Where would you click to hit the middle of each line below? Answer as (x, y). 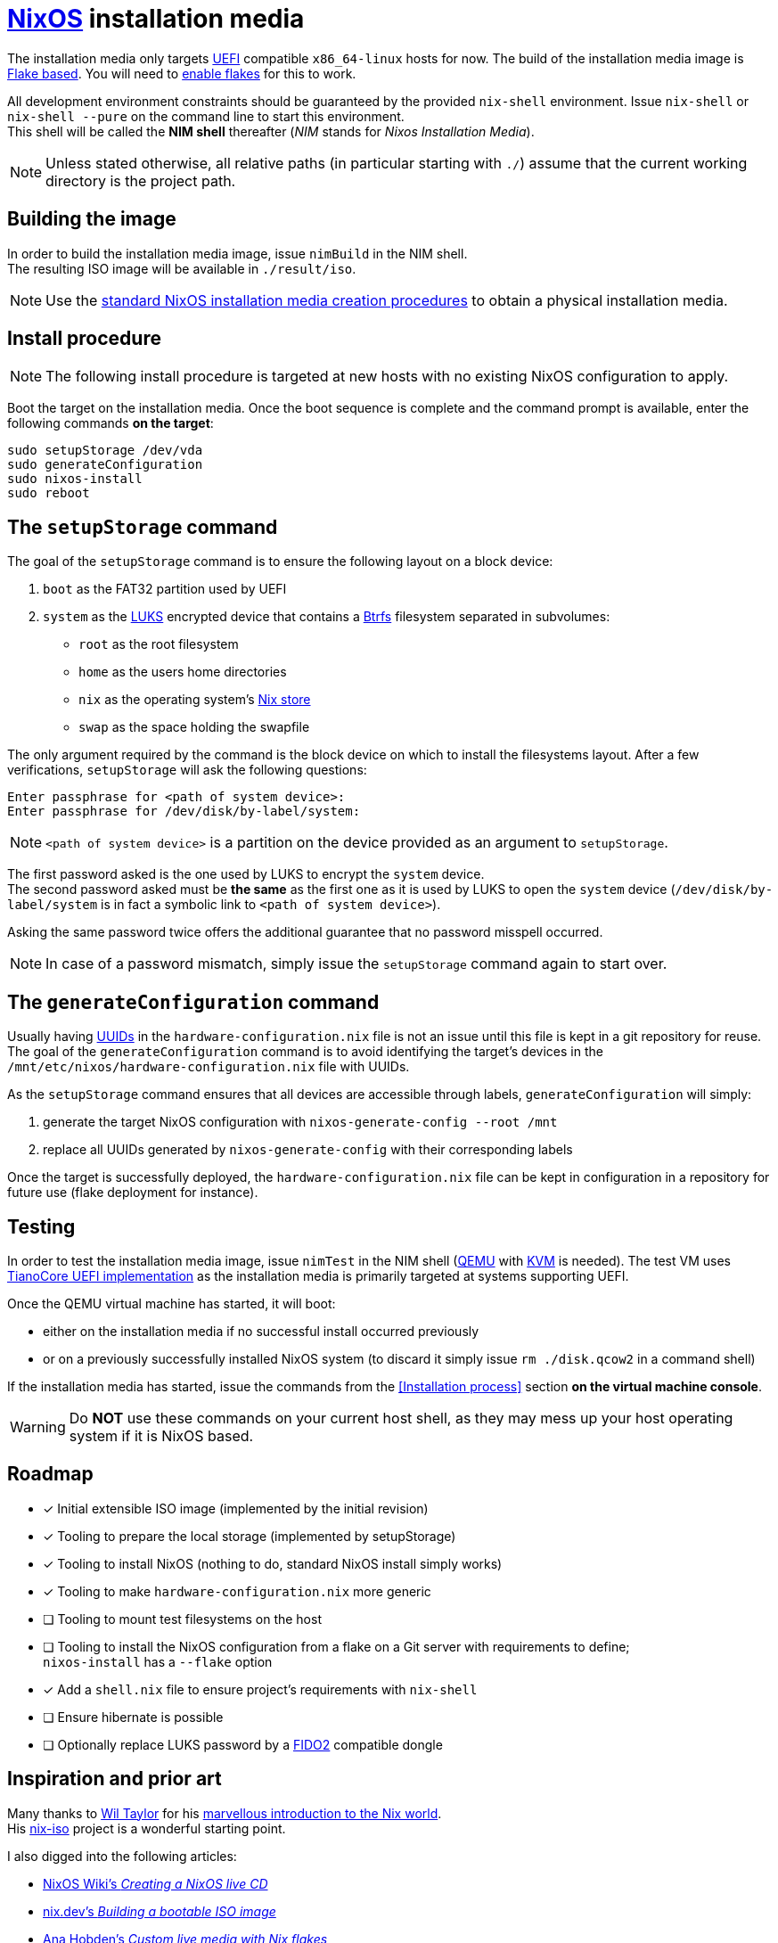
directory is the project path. (141, 180)
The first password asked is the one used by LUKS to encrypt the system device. (246, 874)
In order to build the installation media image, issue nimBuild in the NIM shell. (237, 253)
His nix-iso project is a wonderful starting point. (147, 1828)
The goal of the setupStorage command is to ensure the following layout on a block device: (280, 562)
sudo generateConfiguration (105, 465)
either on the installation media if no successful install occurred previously (261, 1331)
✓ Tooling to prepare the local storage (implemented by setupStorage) (250, 1536)
